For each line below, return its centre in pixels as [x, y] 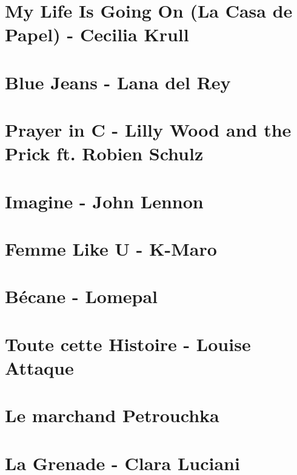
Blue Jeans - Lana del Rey [118, 82]
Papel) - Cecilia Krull [97, 34]
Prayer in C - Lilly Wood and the [148, 130]
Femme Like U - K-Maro [111, 249]
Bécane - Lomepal [81, 296]
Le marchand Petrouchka [112, 415]
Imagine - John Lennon [104, 201]
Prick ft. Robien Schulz [104, 153]
